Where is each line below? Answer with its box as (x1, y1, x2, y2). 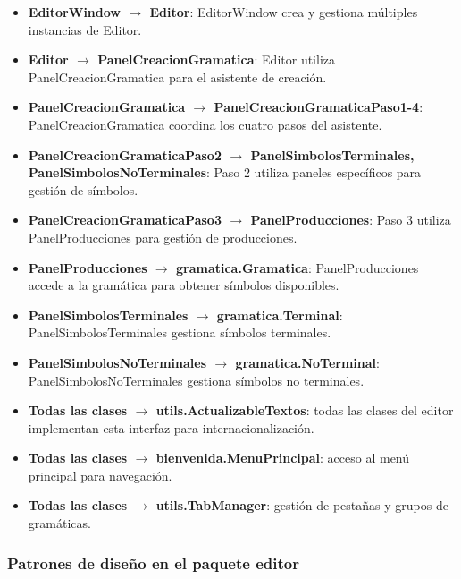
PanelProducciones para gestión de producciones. (28, 227, 298, 246)
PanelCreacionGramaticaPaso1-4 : (214, 98, 423, 116)
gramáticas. (28, 514, 91, 532)
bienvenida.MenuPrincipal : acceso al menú (155, 448, 410, 467)
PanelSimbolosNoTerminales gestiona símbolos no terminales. (28, 370, 365, 389)
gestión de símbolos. (28, 180, 138, 199)
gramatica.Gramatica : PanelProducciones (175, 258, 419, 277)
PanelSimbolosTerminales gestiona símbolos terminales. (28, 323, 331, 342)
